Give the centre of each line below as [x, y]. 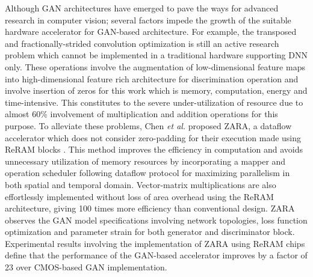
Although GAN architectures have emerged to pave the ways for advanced [142, 8]
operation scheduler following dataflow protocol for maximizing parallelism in [147, 173]
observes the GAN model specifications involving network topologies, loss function [156, 220]
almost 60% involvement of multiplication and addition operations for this [141, 114]
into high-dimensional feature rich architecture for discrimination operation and [152, 78]
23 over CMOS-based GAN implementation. [86, 267]
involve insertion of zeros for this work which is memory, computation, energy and [156, 90]
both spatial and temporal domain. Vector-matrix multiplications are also [141, 184]
